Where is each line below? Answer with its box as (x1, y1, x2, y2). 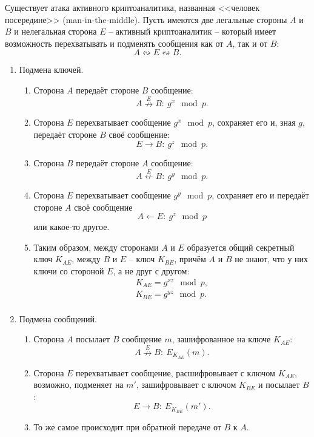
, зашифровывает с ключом (136, 378, 236, 391)
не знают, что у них (235, 252, 309, 265)
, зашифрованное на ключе (172, 333, 271, 345)
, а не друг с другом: (113, 265, 190, 277)
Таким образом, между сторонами (33, 240, 159, 253)
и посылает (258, 378, 300, 391)
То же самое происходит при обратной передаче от (33, 421, 221, 433)
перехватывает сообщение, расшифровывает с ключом (76, 366, 275, 379)
